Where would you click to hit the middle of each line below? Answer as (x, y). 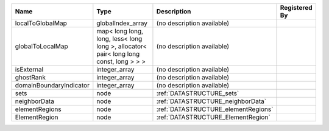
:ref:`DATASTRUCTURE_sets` (198, 93)
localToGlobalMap (41, 23)
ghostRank (30, 77)
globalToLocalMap (41, 46)
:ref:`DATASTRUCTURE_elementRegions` (215, 109)
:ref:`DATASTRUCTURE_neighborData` (211, 101)
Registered (296, 8)
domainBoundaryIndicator (52, 85)
